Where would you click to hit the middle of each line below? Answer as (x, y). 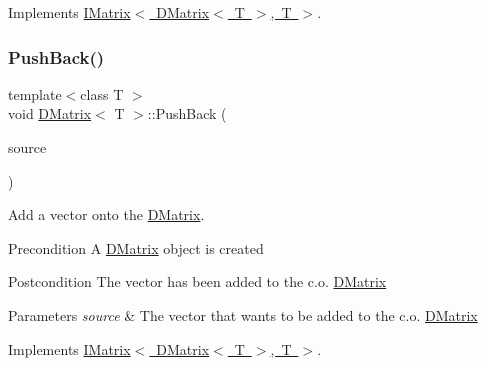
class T (102, 93)
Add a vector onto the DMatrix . (106, 214)
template (35, 93)
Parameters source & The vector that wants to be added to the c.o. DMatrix (243, 314)
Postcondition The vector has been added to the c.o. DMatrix (197, 281)
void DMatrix (50, 113)
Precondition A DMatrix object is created (136, 247)
